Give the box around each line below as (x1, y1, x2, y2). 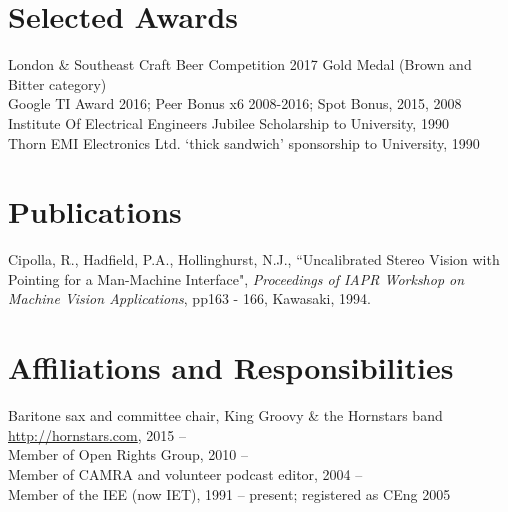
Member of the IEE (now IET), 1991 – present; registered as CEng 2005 (8, 483, 451, 504)
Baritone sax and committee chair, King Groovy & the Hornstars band (8, 405, 443, 426)
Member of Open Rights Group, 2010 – (8, 444, 249, 465)
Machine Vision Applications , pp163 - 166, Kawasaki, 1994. (8, 288, 371, 309)
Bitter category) (8, 73, 107, 94)
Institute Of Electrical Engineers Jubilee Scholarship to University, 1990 (8, 112, 449, 133)
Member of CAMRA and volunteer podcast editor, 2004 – (8, 463, 363, 484)
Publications (8, 191, 182, 232)
